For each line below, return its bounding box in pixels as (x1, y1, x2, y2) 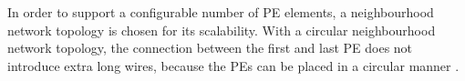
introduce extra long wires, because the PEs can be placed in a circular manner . (7, 56, 460, 75)
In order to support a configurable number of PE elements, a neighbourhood (7, 3, 434, 21)
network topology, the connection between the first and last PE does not (7, 38, 413, 57)
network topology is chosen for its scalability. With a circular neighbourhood (7, 20, 436, 39)
